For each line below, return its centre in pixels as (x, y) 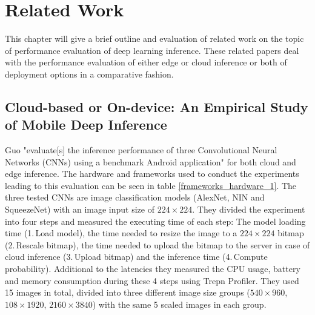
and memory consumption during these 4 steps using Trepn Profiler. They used (152, 280)
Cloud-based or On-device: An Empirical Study (157, 106)
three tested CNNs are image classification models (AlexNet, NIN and (135, 197)
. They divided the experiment (249, 209)
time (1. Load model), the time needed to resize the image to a (121, 233)
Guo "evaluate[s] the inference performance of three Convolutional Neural (141, 150)
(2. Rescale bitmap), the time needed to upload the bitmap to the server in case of (157, 244)
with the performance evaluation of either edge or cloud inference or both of (146, 62)
